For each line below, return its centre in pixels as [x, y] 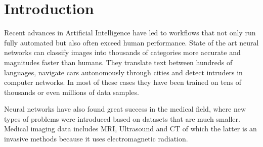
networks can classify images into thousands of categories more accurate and [122, 52]
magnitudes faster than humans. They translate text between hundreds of [118, 62]
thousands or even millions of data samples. [72, 92]
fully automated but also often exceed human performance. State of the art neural [131, 42]
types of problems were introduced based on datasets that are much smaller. [122, 118]
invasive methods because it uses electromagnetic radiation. [96, 139]
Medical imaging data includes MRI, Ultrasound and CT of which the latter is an [130, 129]
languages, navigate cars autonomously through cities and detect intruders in [123, 72]
